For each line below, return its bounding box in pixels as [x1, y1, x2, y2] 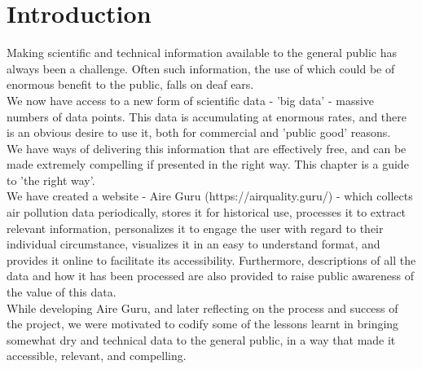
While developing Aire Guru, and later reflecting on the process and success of [7, 299, 398, 316]
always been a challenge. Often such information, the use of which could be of [7, 59, 395, 77]
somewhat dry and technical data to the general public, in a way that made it [7, 331, 396, 348]
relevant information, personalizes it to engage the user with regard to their [7, 219, 384, 236]
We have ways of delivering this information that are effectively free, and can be [7, 139, 407, 156]
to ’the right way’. [7, 171, 95, 188]
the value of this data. [7, 283, 116, 301]
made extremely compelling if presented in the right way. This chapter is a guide [7, 156, 409, 173]
